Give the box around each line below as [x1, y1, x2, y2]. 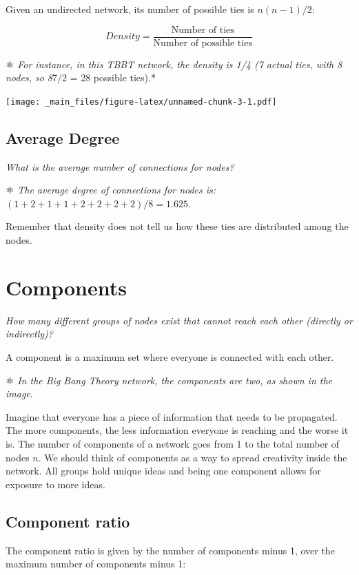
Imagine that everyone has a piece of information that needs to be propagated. [6, 409, 338, 424]
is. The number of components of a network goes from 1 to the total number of [6, 436, 340, 450]
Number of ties [171, 25, 234, 35]
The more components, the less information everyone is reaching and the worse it [6, 423, 349, 437]
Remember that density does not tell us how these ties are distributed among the [6, 219, 349, 233]
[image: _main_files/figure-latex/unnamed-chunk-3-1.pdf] [6, 96, 277, 107]
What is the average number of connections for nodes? [6, 159, 234, 174]
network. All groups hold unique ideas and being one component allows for [6, 463, 321, 478]
